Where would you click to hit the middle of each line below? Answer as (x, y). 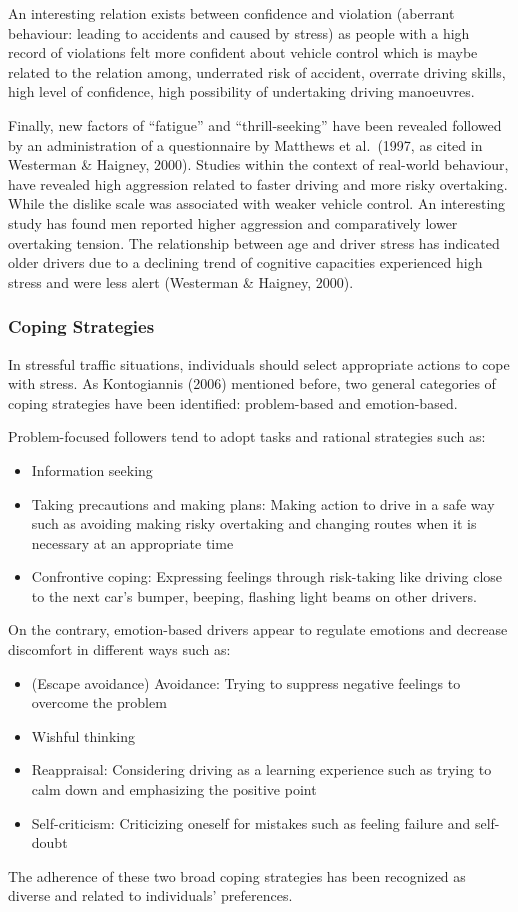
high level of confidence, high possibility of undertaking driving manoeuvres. (241, 91)
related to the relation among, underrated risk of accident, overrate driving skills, (257, 71)
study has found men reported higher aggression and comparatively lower (233, 222)
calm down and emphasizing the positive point (174, 789)
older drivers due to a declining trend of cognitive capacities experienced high (245, 262)
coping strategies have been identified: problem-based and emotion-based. (233, 402)
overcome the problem (99, 702)
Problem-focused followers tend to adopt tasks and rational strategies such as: (247, 436)
